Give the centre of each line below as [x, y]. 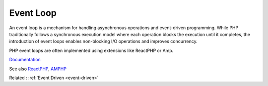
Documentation [25, 60]
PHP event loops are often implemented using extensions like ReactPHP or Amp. [91, 50]
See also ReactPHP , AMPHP [38, 69]
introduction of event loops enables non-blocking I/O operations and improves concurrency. [103, 42]
